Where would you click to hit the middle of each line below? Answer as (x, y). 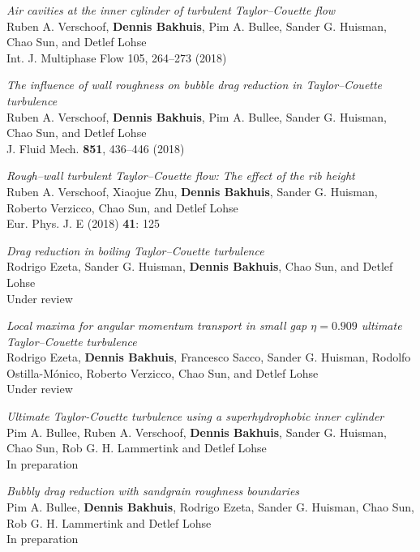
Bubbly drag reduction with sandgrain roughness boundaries (153, 491)
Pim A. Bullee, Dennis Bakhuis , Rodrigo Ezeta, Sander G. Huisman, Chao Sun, (210, 507)
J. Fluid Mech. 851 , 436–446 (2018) (96, 148)
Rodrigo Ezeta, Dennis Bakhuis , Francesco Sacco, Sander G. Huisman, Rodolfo (209, 357)
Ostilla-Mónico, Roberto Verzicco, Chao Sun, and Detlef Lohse (163, 372)
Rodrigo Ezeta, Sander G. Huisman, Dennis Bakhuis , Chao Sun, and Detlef (200, 266)
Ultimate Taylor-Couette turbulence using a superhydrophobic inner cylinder (195, 416)
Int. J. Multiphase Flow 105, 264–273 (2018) (117, 57)
